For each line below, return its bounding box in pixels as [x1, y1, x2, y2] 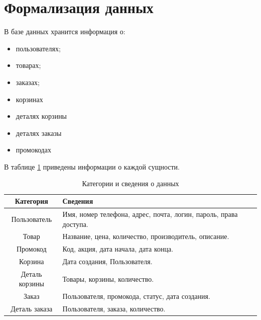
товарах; [16, 60, 41, 70]
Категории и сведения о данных [82, 178, 179, 189]
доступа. [62, 218, 88, 229]
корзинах [16, 94, 43, 104]
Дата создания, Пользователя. [62, 256, 153, 267]
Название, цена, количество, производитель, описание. [62, 231, 229, 242]
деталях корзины [16, 111, 67, 121]
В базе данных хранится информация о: [4, 26, 125, 37]
